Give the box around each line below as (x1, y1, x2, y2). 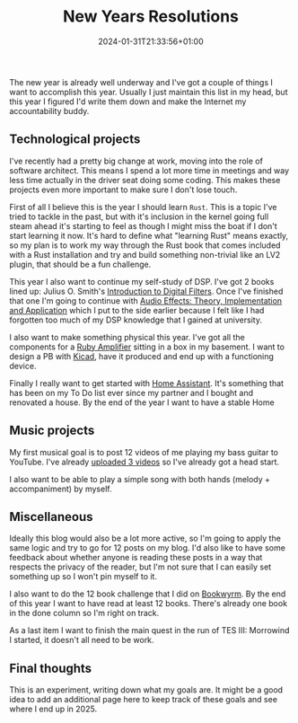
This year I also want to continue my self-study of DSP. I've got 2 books (9, 276, 275, 287)
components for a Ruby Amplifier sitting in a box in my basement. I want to (9, 341, 285, 352)
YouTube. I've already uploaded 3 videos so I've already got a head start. (9, 456, 280, 467)
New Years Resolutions (62, 6, 240, 27)
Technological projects (9, 132, 141, 147)
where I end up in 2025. (9, 703, 97, 715)
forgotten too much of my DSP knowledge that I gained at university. (9, 314, 263, 325)
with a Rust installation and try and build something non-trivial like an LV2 (9, 249, 281, 260)
